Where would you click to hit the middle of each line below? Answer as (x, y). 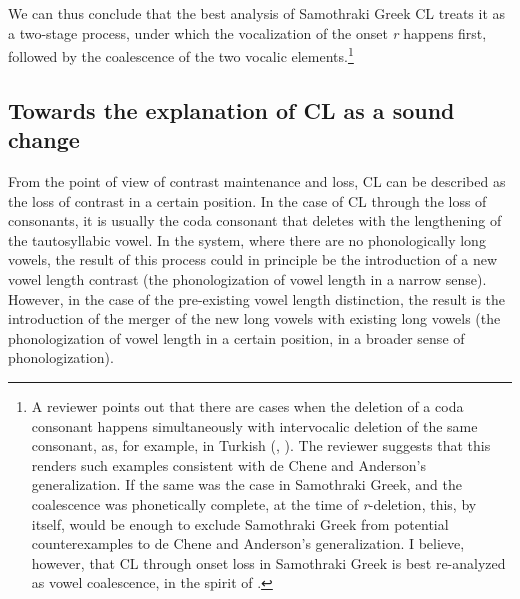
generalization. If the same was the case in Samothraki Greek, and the (246, 484)
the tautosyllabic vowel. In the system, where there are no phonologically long (247, 239)
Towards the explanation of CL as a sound (231, 109)
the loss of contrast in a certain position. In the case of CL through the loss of (247, 200)
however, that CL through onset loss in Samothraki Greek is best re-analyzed (268, 562)
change (44, 139)
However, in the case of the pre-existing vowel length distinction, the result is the (257, 298)
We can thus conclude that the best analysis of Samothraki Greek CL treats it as (257, 13)
